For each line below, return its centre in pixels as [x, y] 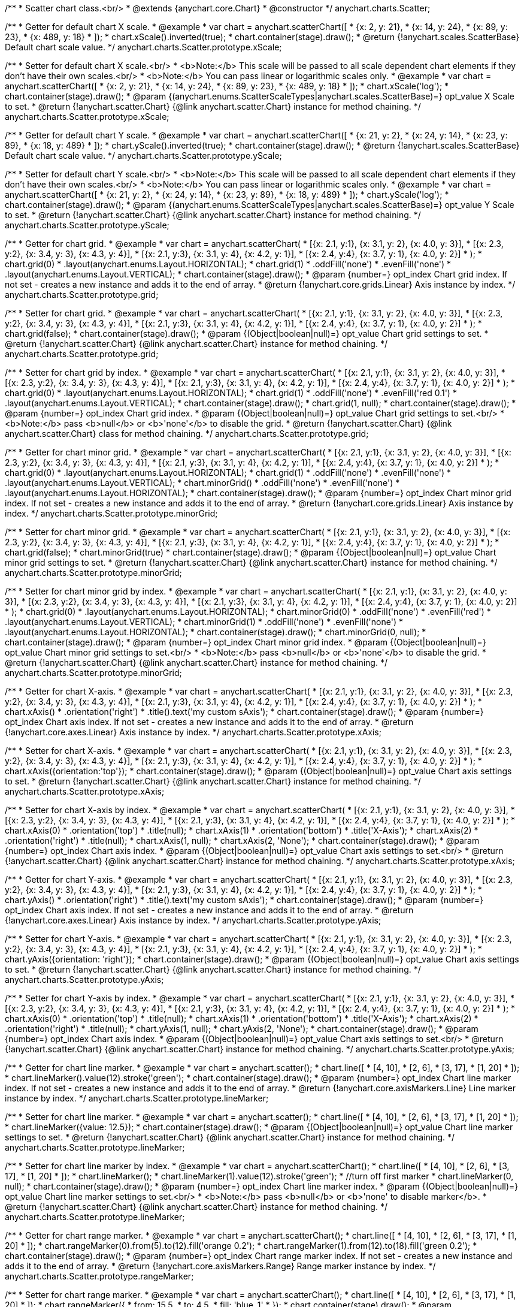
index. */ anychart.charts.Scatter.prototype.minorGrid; [111, 513]
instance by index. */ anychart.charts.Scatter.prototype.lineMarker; [137, 1098]
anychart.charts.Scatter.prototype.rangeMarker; [99, 1276]
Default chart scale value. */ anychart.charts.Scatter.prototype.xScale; [143, 47]
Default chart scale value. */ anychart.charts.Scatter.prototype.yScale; [143, 156]
